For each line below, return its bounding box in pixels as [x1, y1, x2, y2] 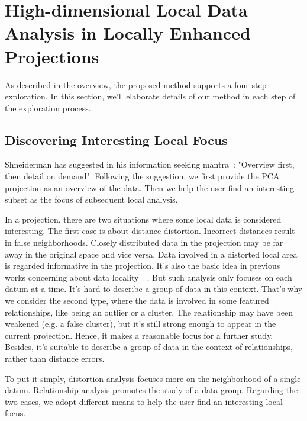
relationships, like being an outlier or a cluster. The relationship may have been [5, 306, 293, 318]
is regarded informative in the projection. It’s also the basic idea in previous [5, 259, 280, 272]
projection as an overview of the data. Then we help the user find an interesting [5, 181, 295, 194]
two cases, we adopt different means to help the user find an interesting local [5, 395, 283, 407]
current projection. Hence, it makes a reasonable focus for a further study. [5, 329, 273, 341]
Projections [5, 44, 99, 68]
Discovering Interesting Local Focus [5, 130, 228, 149]
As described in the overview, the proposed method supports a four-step [5, 78, 267, 91]
